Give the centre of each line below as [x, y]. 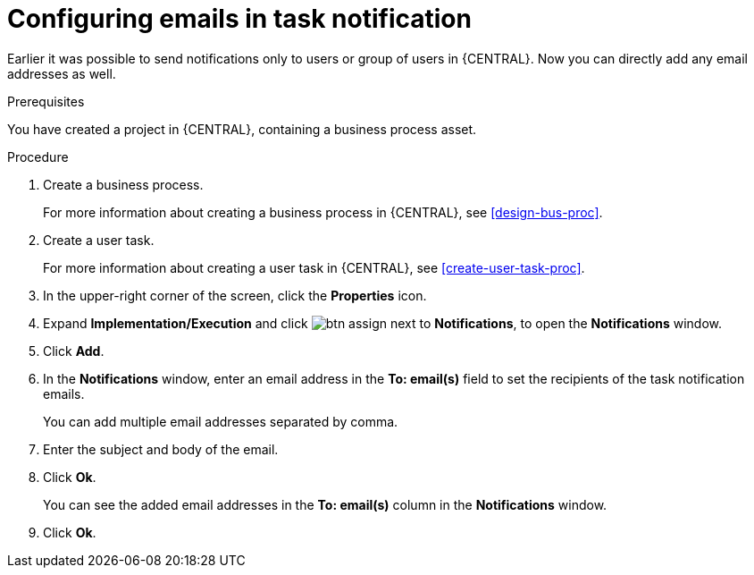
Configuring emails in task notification [239, 19]
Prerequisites [46, 101]
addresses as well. [62, 73]
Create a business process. [123, 184]
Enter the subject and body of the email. [161, 449]
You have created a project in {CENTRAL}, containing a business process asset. [242, 129]
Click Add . [74, 351]
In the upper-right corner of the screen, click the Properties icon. [235, 295]
